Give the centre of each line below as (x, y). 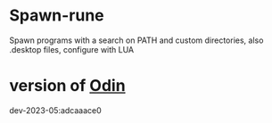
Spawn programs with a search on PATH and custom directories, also (136, 40)
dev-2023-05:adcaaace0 (56, 110)
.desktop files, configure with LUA (72, 49)
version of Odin (68, 86)
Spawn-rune (57, 16)
